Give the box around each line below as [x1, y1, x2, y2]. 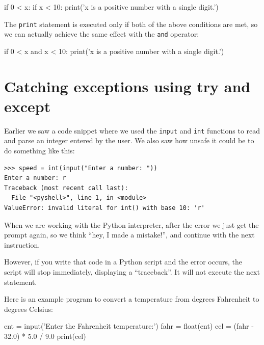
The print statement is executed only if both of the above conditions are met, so [4, 18, 258, 29]
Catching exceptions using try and [4, 75, 251, 96]
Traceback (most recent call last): [4, 184, 128, 192]
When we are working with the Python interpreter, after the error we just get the [4, 219, 259, 230]
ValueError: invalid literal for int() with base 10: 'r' [4, 204, 205, 212]
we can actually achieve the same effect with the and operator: [4, 29, 199, 39]
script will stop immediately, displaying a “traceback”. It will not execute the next [4, 267, 260, 277]
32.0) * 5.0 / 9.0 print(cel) [4, 330, 86, 341]
